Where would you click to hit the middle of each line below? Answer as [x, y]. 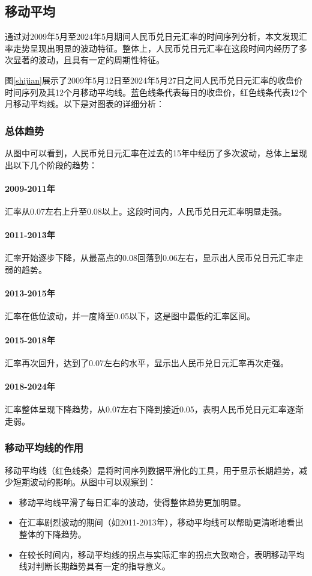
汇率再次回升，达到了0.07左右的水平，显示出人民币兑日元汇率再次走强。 [147, 362]
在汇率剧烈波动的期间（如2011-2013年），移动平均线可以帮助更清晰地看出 [161, 522]
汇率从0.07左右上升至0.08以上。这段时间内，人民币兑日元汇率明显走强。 [146, 211]
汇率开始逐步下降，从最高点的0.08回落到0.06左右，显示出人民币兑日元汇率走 [154, 258]
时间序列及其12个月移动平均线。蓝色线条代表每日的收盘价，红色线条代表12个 [156, 92]
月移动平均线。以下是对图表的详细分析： [85, 104]
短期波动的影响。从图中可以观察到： [84, 482]
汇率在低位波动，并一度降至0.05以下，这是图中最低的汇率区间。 [130, 316]
